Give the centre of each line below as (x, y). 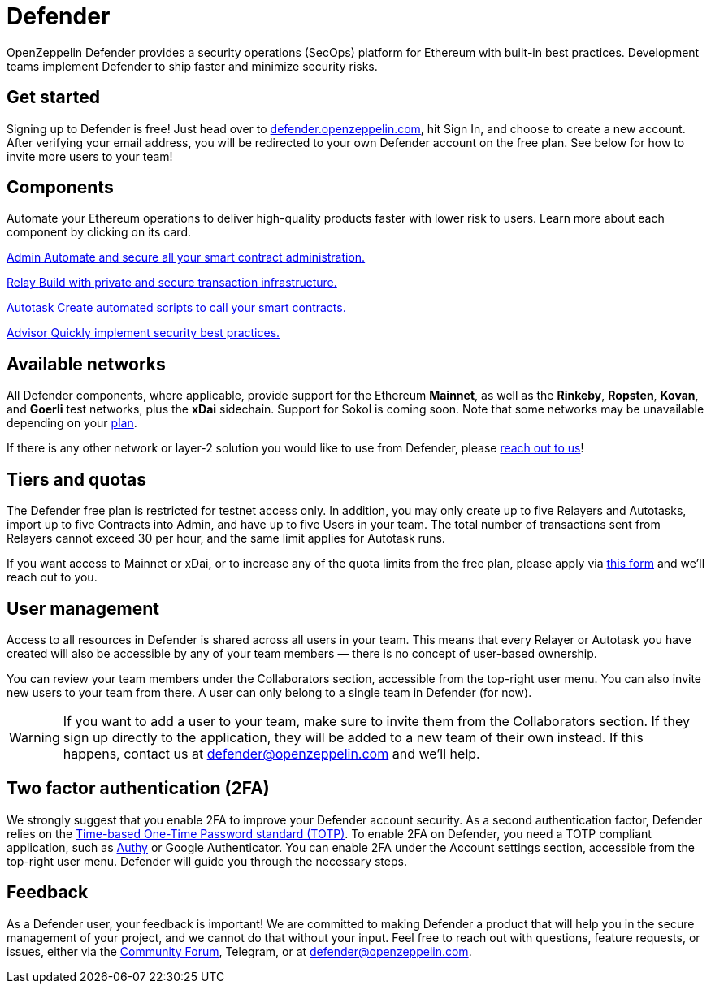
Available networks (86, 364)
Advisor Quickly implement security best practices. (143, 333)
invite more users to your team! (90, 156)
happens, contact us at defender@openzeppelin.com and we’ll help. (271, 753)
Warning (35, 737)
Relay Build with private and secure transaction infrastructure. (172, 283)
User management (83, 608)
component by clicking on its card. (99, 232)
